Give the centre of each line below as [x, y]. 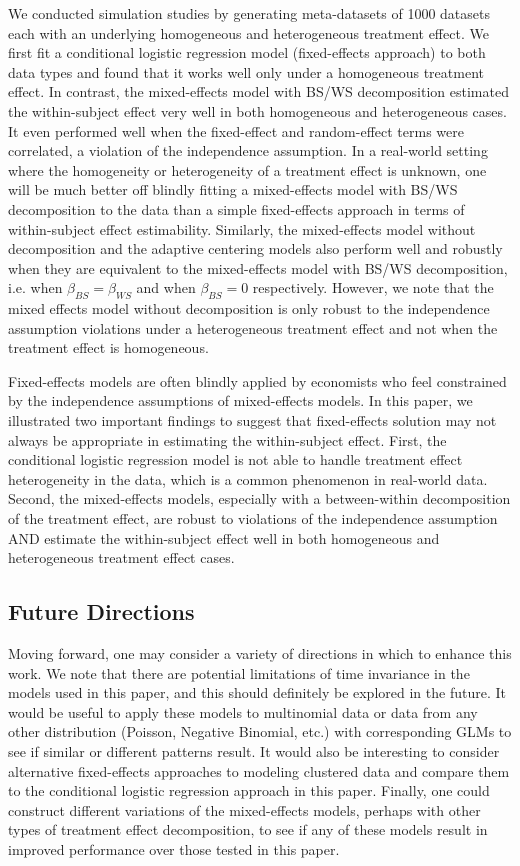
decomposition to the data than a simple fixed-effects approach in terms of [236, 208]
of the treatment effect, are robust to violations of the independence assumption [253, 518]
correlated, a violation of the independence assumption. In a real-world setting [248, 150]
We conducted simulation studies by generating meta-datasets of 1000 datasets [249, 13]
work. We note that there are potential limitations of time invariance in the [239, 672]
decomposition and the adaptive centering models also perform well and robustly [255, 248]
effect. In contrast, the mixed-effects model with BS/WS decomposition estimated [258, 91]
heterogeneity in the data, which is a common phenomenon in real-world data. [248, 478]
